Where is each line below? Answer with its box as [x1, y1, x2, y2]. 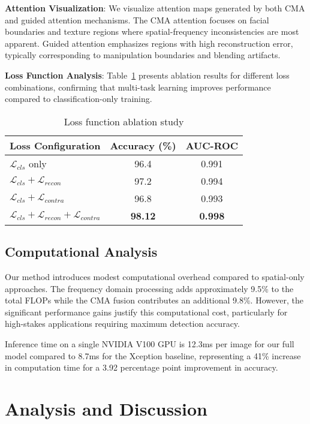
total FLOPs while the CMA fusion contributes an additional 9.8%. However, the [5, 294, 303, 306]
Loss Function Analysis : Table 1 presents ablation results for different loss [5, 68, 290, 81]
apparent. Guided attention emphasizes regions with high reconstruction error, [5, 37, 293, 49]
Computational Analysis [5, 242, 158, 261]
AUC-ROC [185, 138, 239, 152]
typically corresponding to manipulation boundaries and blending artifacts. [5, 49, 281, 61]
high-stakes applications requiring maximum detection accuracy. [5, 317, 240, 330]
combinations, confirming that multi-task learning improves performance [5, 80, 271, 93]
